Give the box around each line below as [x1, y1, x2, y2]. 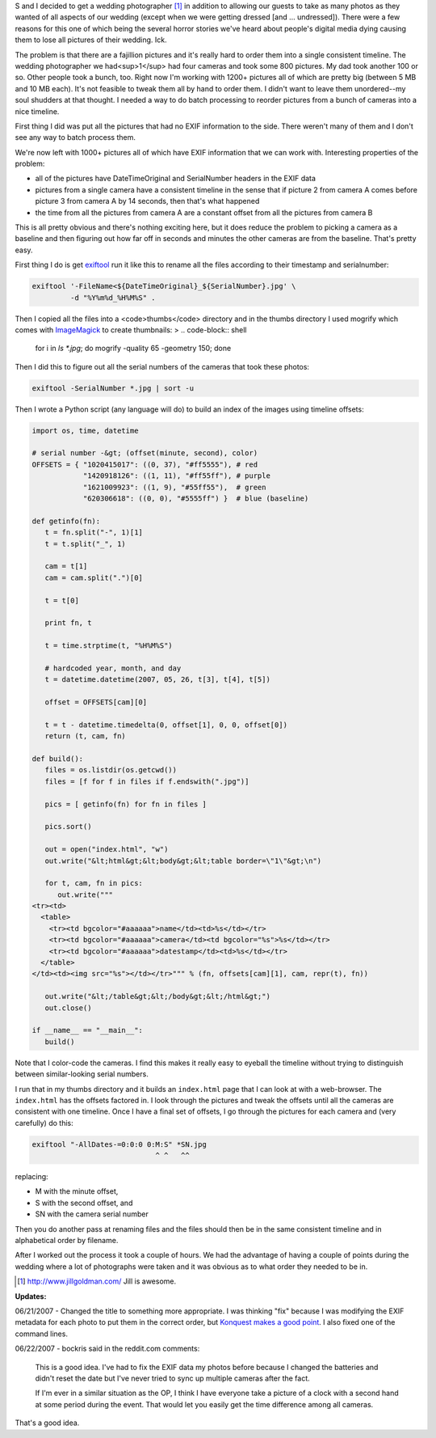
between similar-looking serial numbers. [15, 1069, 149, 1079]
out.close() [44, 1003, 92, 1013]
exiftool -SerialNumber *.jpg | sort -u [31, 383, 194, 392]
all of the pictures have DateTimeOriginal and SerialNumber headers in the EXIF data [35, 174, 317, 184]
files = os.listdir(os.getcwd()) [44, 765, 178, 775]
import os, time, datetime [31, 425, 139, 435]
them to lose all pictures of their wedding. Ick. [15, 35, 167, 44]
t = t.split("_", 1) [44, 539, 127, 548]
